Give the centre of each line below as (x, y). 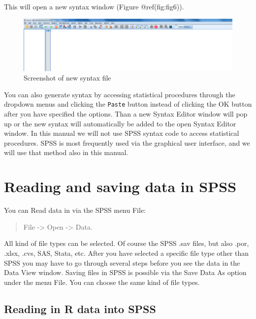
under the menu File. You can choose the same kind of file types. (102, 282)
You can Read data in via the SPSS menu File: (75, 210)
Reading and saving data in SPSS (120, 186)
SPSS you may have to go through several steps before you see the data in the (122, 262)
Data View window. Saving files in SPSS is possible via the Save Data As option (125, 272)
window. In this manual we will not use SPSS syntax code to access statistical (122, 133)
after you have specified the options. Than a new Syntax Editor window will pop (126, 114)
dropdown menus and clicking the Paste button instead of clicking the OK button (128, 104)
